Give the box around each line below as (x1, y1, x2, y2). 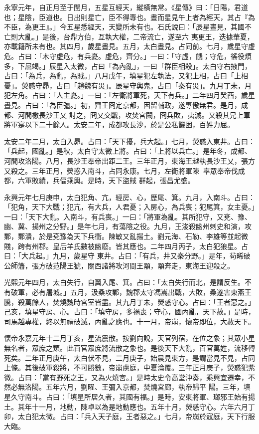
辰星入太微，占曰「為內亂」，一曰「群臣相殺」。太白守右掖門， (49, 60, 252, 71)
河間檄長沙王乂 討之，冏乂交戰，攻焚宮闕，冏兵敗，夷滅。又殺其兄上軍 (17, 109, 251, 120)
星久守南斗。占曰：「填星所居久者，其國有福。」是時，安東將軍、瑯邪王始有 (4, 391, 248, 402)
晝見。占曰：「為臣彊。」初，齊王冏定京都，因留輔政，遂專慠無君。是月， (4, 99, 241, 110)
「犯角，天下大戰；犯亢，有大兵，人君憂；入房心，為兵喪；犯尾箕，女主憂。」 (4, 202, 255, 212)
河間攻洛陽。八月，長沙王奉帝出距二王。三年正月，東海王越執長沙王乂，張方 (4, 155, 255, 166)
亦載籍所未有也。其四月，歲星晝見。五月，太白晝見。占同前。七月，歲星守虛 (4, 41, 255, 51)
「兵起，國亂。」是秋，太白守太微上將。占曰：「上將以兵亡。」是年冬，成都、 (4, 146, 252, 156)
